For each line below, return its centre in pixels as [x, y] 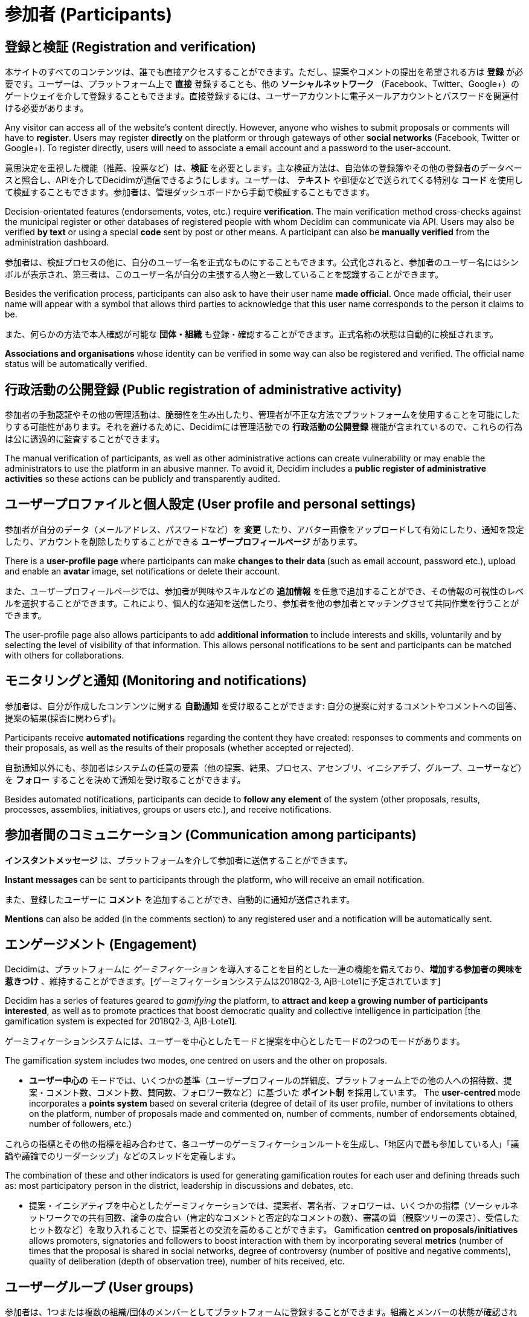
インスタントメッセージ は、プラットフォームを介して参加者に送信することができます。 [179, 860]
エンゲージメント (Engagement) [101, 944]
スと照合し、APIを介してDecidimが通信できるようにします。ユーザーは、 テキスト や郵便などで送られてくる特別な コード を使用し [264, 180]
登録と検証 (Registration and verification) [130, 47]
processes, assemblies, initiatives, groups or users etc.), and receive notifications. [168, 809]
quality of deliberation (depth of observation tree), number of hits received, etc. [187, 1261]
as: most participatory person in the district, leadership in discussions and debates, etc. [179, 1186]
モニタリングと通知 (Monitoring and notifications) [156, 681]
